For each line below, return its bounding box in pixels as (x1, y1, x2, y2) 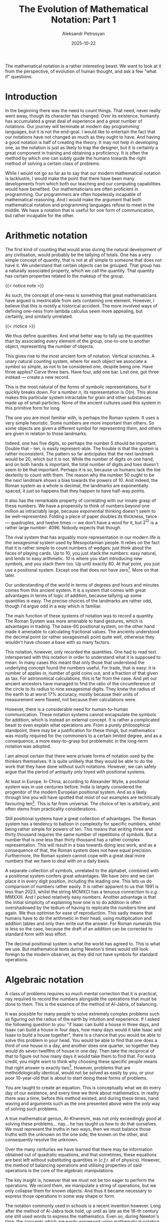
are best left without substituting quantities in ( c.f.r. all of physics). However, (5, 1157, 161, 1163)
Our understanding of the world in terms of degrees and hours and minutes (5, 582, 159, 588)
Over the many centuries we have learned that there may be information (5, 1146, 153, 1152)
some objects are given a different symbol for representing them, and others (5, 425, 162, 431)
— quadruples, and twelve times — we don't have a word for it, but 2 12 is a (5, 518, 158, 525)
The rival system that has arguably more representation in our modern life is (5, 534, 161, 540)
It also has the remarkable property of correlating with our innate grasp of (5, 497, 156, 503)
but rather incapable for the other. (5, 212, 75, 218)
